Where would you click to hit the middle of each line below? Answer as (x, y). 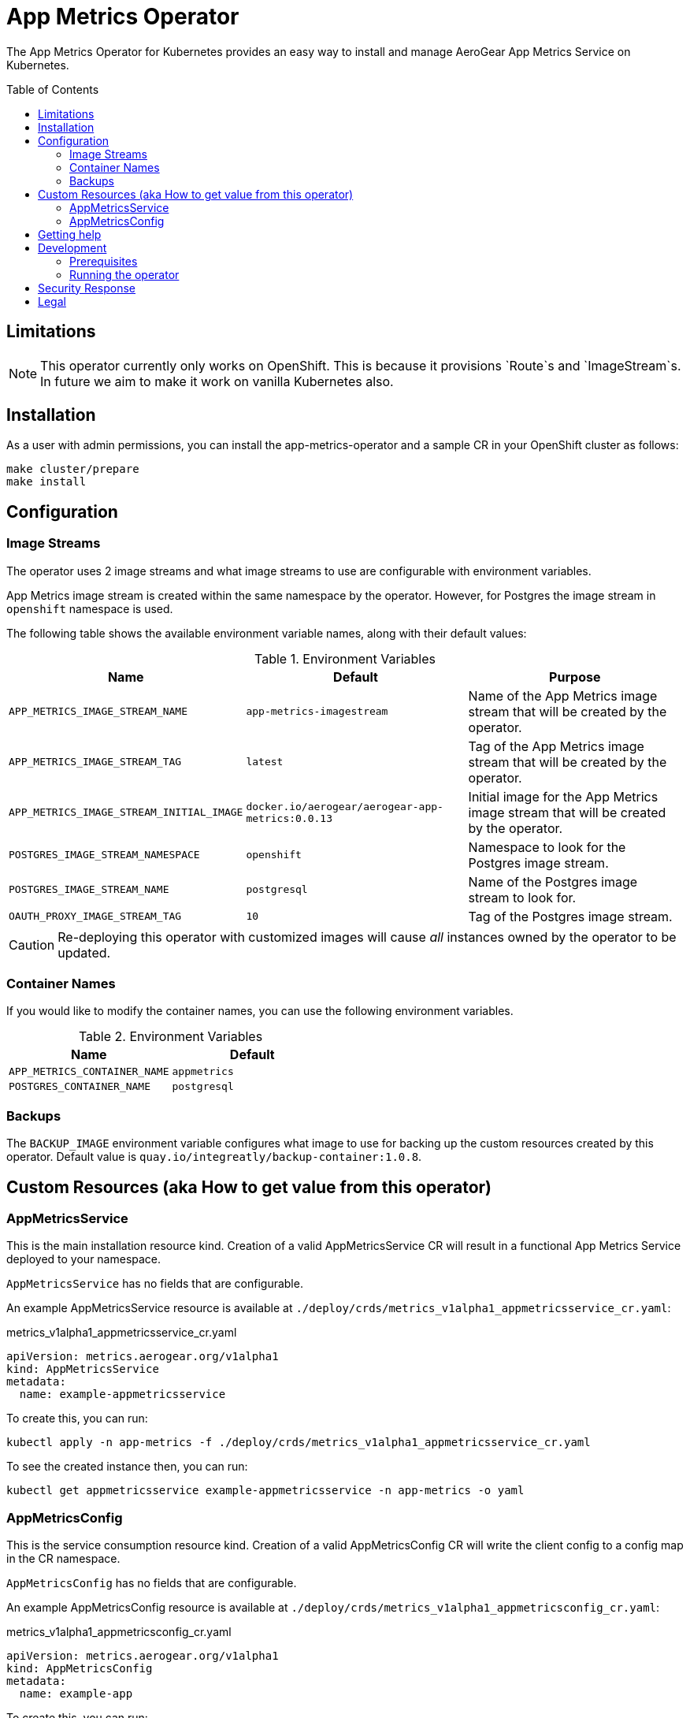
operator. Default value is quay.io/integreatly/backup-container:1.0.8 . (214, 1157)
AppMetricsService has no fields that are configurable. (155, 1284)
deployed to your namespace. (84, 1259)
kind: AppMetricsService (83, 1369)
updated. (84, 952)
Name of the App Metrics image (563, 695)
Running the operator (124, 274)
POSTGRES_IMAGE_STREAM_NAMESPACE (104, 855)
